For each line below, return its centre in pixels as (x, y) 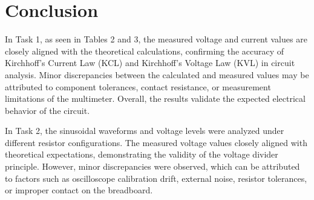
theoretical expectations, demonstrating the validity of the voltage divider (142, 154)
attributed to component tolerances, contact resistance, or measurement (138, 86)
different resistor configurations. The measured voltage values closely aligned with (156, 142)
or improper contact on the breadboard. (79, 190)
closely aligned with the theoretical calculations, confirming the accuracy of (145, 51)
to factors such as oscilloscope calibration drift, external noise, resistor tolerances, (156, 178)
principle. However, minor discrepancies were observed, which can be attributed (152, 166)
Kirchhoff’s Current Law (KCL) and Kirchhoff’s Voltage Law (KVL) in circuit (150, 63)
